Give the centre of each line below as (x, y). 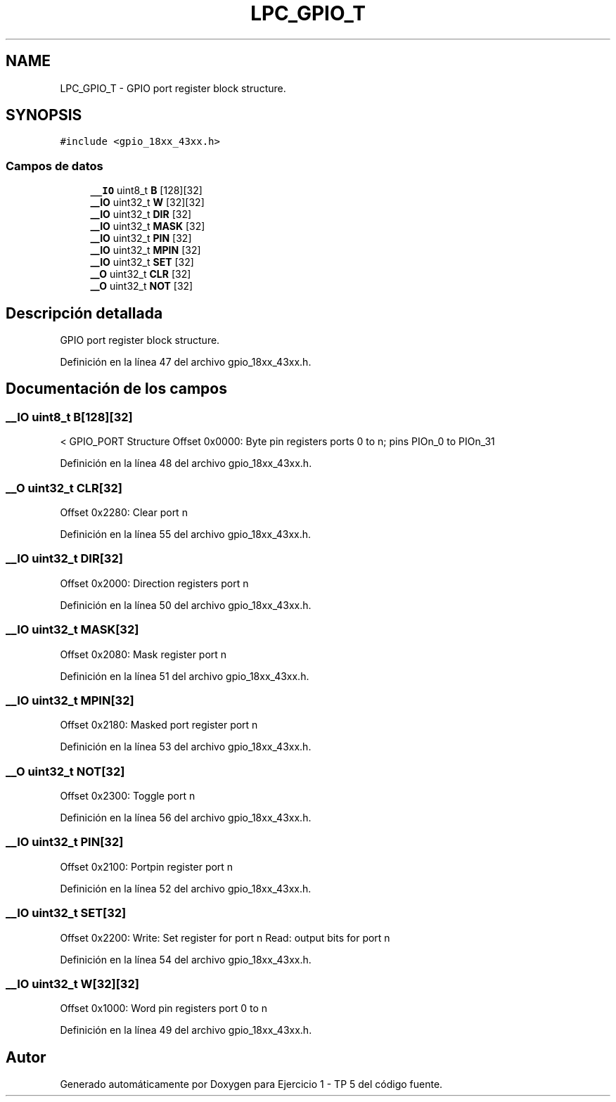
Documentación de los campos (116, 389)
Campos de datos (54, 166)
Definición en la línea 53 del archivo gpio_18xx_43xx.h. (186, 747)
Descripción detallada (84, 313)
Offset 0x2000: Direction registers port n (154, 583)
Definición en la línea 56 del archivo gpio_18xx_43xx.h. (186, 818)
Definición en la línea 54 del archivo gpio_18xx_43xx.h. (186, 959)
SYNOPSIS (44, 115)
